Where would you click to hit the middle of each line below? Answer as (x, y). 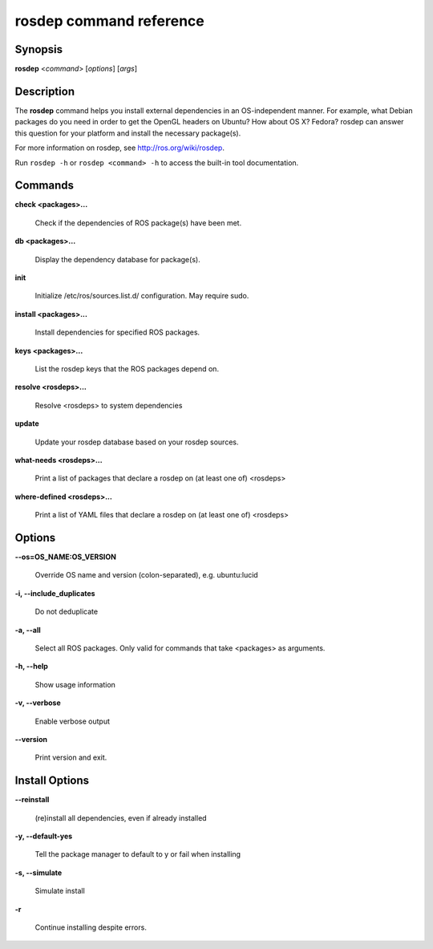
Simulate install (60, 891)
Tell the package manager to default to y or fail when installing (138, 854)
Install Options (52, 781)
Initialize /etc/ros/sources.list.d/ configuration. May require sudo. (142, 296)
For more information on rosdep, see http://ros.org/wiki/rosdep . (119, 148)
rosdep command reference (109, 21)
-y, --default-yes (44, 836)
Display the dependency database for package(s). (117, 259)
